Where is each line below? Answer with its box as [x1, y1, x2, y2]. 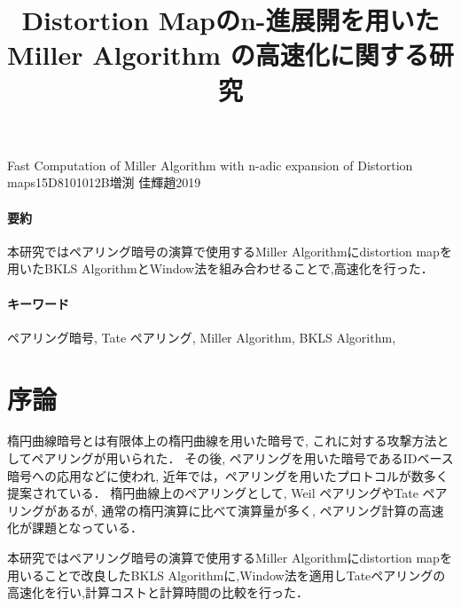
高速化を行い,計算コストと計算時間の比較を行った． [7, 583, 309, 602]
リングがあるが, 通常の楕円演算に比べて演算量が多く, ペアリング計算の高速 [7, 501, 444, 519]
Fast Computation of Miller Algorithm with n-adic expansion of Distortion [7, 155, 413, 174]
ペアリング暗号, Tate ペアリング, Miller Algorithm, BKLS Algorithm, [7, 327, 396, 346]
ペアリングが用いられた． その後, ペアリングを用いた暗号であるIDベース [31, 449, 454, 468]
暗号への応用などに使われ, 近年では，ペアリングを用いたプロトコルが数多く [7, 466, 449, 485]
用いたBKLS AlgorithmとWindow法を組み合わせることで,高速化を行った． [7, 259, 434, 278]
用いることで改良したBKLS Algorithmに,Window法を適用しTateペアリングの [7, 565, 446, 584]
